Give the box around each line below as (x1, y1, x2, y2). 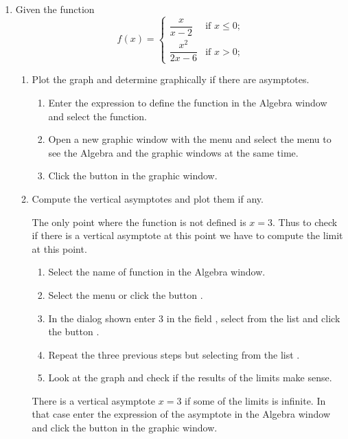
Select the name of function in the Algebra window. (48, 264, 266, 279)
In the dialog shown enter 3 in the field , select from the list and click (48, 311, 340, 325)
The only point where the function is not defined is (32, 214, 246, 229)
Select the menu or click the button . (48, 287, 203, 302)
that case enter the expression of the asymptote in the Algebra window (32, 407, 330, 421)
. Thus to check (272, 214, 338, 229)
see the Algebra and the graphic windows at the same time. (48, 145, 299, 159)
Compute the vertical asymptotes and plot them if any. (32, 191, 264, 205)
